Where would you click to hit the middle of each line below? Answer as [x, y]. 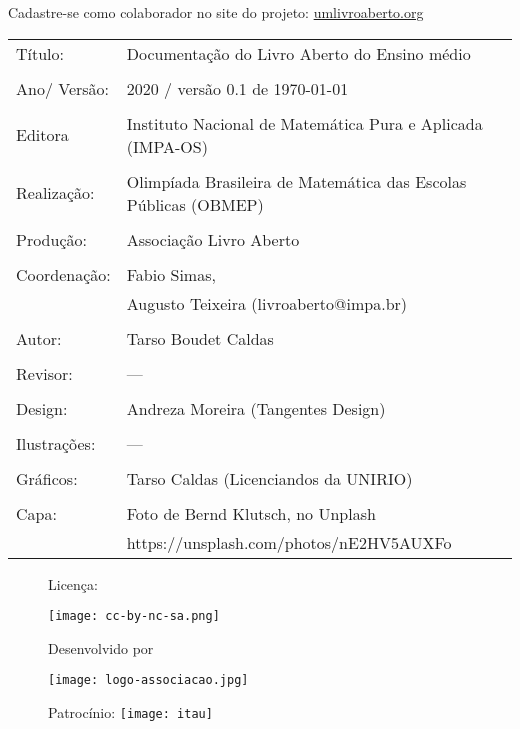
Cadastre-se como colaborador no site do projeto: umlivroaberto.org [216, 12]
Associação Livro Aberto [213, 239]
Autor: [39, 338]
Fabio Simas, [171, 274]
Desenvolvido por [101, 647]
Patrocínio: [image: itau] [130, 712]
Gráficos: [47, 478]
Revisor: [44, 373]
